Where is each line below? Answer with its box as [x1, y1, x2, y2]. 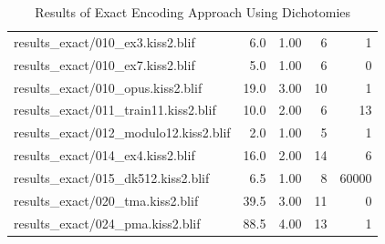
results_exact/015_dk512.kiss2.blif [14, 168, 210, 187]
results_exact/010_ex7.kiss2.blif [14, 55, 195, 74]
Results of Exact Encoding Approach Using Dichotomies [35, 3, 351, 21]
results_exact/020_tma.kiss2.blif [14, 190, 199, 209]
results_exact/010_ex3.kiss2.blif [14, 32, 195, 51]
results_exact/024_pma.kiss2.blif [14, 213, 201, 232]
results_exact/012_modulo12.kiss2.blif [14, 123, 231, 142]
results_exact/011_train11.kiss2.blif [14, 100, 216, 119]
